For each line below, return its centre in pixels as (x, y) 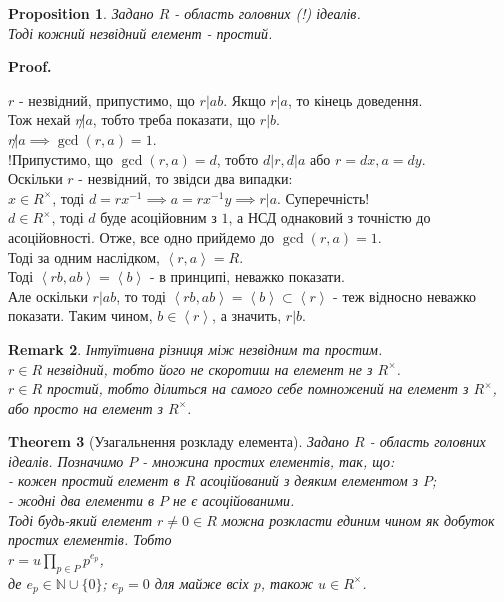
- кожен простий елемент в (94, 480)
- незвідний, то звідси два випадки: (185, 178)
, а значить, (247, 315)
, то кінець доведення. (355, 99)
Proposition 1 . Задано (81, 13)
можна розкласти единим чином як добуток (358, 519)
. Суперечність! (323, 197)
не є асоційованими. (234, 500)
